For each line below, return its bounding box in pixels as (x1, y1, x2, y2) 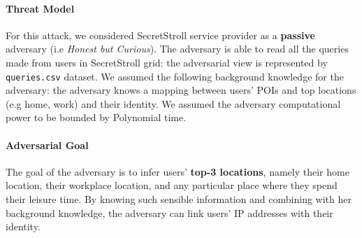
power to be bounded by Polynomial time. (6, 110, 187, 125)
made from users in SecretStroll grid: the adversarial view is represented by (6, 55, 328, 69)
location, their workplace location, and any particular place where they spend (6, 178, 338, 192)
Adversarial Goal (6, 137, 89, 152)
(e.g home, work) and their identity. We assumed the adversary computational (6, 96, 341, 111)
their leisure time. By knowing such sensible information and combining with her (6, 192, 352, 206)
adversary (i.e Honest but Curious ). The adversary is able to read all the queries (6, 41, 349, 56)
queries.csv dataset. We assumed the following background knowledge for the (6, 69, 344, 83)
